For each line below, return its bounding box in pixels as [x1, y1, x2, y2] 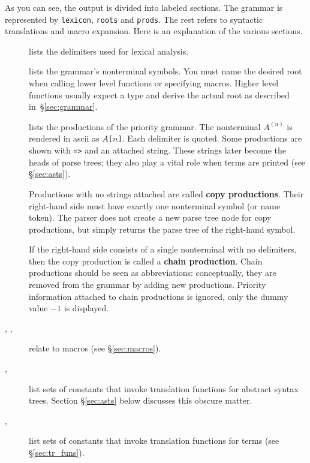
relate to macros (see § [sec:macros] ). [29, 342, 161, 354]
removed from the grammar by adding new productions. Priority [29, 278, 266, 291]
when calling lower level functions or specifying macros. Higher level [29, 77, 279, 89]
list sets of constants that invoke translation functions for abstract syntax [29, 382, 299, 395]
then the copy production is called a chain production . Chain [29, 254, 263, 267]
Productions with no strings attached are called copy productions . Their [29, 187, 304, 200]
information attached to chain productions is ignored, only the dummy [29, 290, 288, 302]
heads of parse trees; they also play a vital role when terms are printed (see [29, 155, 306, 168]
